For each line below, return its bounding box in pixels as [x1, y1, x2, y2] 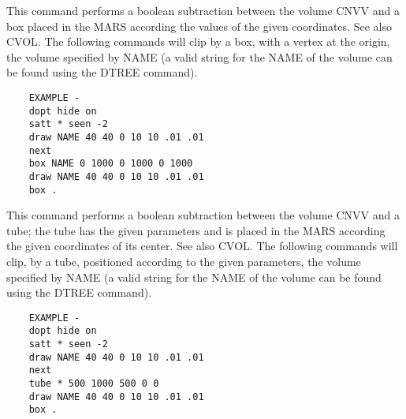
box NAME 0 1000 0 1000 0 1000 [28, 158, 193, 170]
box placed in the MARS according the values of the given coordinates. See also [6, 17, 392, 34]
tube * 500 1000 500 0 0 [28, 378, 159, 390]
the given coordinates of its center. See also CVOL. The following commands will [6, 238, 398, 254]
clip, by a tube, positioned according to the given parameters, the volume [6, 253, 361, 269]
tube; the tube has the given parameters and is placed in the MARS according [6, 222, 386, 238]
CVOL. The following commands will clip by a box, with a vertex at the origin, [6, 33, 390, 50]
